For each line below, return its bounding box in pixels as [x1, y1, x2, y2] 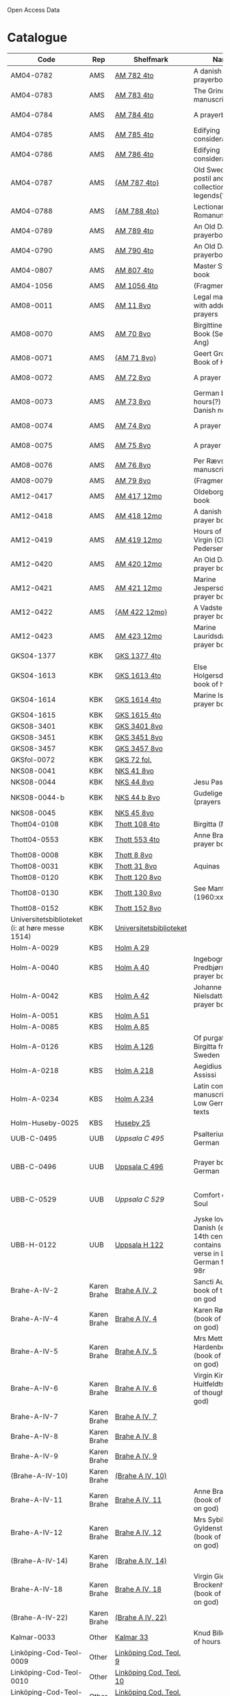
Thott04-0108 [10, 819, 60, 828]
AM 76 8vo [115, 460, 151, 470]
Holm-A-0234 [10, 1094, 60, 1103]
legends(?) [193, 190, 229, 200]
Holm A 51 [115, 1010, 149, 1020]
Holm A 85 [115, 1021, 149, 1031]
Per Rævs [193, 456, 225, 466]
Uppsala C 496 [115, 1162, 164, 1171]
